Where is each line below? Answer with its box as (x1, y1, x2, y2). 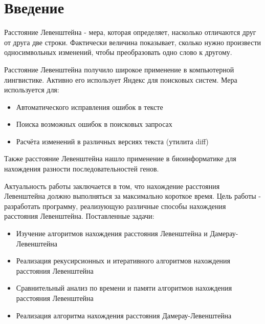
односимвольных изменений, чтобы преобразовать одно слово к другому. (4, 47, 232, 58)
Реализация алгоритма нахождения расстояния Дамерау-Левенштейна (16, 310, 232, 320)
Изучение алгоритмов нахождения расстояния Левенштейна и (16, 228, 208, 239)
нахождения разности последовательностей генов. (4, 163, 159, 174)
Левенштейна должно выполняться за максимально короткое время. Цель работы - (4, 190, 261, 201)
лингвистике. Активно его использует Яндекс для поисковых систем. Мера (4, 74, 237, 85)
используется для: (4, 84, 59, 95)
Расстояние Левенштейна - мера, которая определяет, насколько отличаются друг (4, 27, 256, 37)
